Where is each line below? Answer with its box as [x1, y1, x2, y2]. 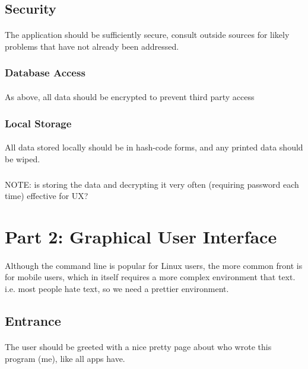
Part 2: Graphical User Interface [5, 224, 277, 248]
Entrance [5, 311, 61, 329]
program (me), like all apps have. [5, 352, 125, 364]
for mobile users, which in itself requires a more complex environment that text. [5, 271, 296, 283]
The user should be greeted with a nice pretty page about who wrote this [5, 340, 272, 352]
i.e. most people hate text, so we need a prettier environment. [5, 282, 229, 294]
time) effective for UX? [5, 190, 88, 202]
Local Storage [5, 115, 72, 130]
